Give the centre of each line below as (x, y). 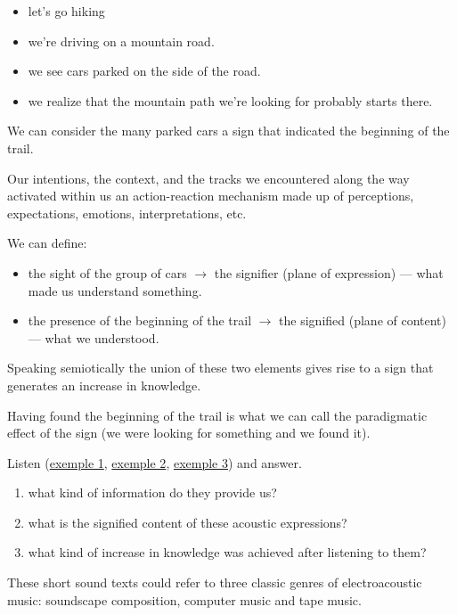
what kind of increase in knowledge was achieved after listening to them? (227, 552)
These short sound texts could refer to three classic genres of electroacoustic (215, 582)
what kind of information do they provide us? (152, 492)
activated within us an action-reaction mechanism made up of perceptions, (211, 196)
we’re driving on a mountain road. (121, 41)
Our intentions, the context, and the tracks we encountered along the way (208, 178)
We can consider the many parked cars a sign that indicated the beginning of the (228, 131)
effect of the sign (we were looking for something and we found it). (189, 433)
